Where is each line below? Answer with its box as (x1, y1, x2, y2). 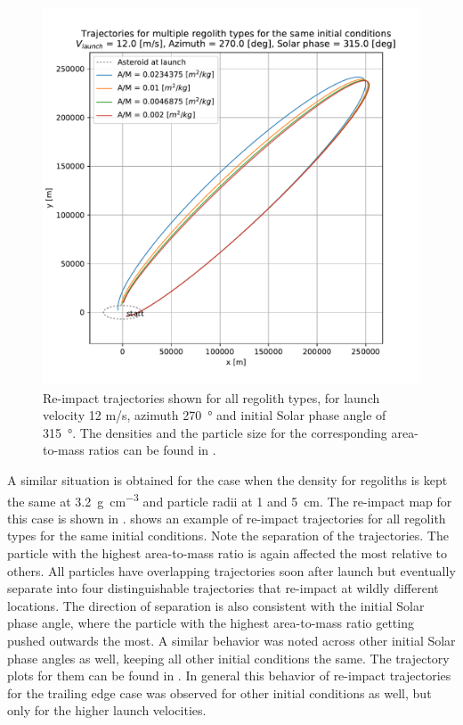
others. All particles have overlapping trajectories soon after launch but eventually (7, 561, 456, 580)
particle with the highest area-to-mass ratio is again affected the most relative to (7, 544, 447, 562)
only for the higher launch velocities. (7, 701, 207, 720)
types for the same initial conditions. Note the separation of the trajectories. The (7, 526, 449, 545)
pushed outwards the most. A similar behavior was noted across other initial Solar (7, 630, 456, 649)
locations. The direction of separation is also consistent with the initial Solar (7, 596, 425, 614)
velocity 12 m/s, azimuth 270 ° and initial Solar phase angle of (43, 406, 386, 424)
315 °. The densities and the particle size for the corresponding (43, 423, 387, 441)
